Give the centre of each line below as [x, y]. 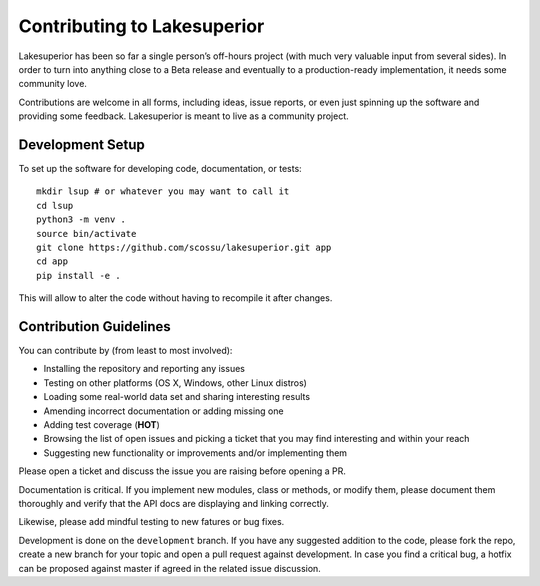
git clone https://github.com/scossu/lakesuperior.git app [184, 247]
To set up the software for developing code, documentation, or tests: [160, 169]
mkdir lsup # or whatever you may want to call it [163, 191]
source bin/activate [86, 233]
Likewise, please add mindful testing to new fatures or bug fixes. [151, 522]
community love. [52, 84]
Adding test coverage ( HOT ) [101, 424]
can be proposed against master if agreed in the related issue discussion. [170, 568]
